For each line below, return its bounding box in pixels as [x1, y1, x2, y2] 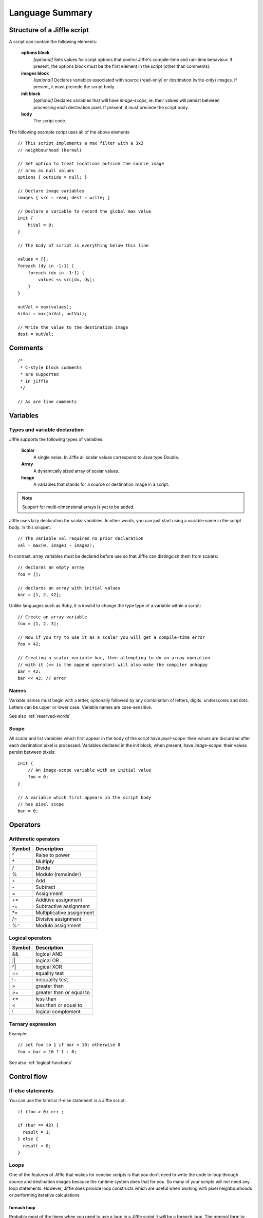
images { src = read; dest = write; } [18, 195, 111, 201]
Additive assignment [36, 896, 83, 903]
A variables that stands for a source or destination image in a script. [33, 481, 169, 487]
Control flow [9, 1072, 48, 1081]
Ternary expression [9, 1021, 56, 1028]
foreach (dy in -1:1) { [18, 263, 75, 269]
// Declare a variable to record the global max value [18, 209, 151, 214]
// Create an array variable [18, 614, 87, 620]
